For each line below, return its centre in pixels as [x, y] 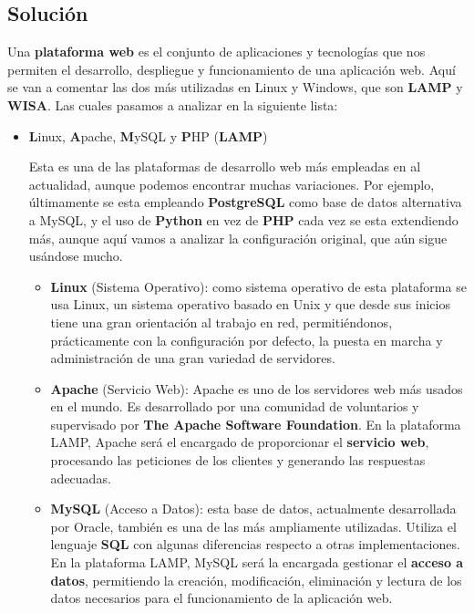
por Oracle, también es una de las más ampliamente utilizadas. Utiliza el [253, 526]
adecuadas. [81, 478]
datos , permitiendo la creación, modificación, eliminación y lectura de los [256, 580]
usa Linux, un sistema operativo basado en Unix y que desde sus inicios [250, 304]
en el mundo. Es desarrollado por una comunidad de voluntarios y [235, 406]
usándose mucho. [76, 256]
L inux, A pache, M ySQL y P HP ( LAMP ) [148, 135]
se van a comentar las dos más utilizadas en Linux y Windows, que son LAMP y [235, 87]
